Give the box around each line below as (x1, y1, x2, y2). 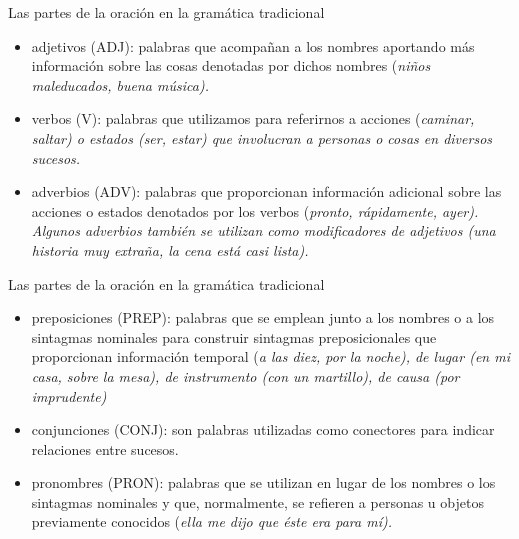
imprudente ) (31, 385, 107, 406)
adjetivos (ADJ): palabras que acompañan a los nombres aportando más (31, 35, 475, 56)
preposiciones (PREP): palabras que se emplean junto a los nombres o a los (31, 307, 495, 328)
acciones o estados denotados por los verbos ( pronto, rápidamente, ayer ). (31, 200, 479, 221)
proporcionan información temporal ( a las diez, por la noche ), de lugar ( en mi (31, 346, 510, 367)
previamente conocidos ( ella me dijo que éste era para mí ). (31, 511, 392, 532)
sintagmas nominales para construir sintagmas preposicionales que (31, 326, 437, 347)
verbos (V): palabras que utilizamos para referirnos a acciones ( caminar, (31, 108, 475, 129)
